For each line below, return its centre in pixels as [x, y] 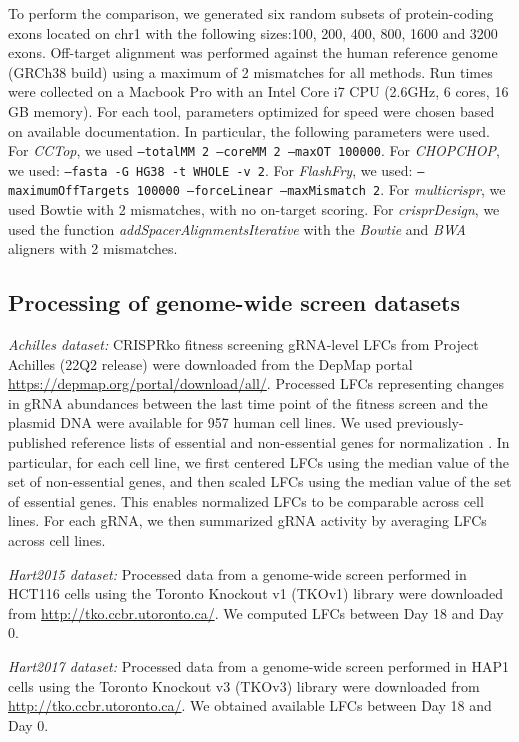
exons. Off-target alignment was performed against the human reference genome [253, 52]
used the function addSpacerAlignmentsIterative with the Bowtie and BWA [237, 228]
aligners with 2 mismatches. [93, 248]
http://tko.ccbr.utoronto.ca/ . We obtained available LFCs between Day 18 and [250, 705]
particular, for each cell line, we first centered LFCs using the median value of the [258, 461]
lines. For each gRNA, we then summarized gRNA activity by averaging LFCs [247, 520]
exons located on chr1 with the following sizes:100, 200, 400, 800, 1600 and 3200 [253, 32]
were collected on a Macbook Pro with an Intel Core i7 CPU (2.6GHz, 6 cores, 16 [258, 91]
